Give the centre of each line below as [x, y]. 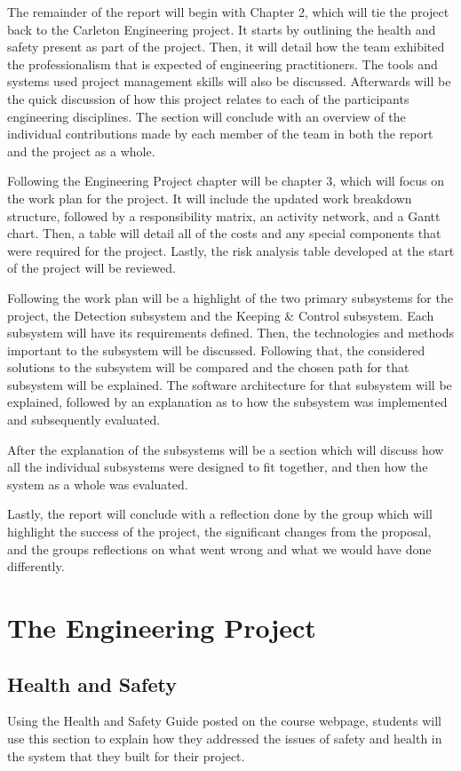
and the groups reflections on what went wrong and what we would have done [219, 548]
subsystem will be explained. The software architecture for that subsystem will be [230, 384]
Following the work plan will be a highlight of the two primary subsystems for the [230, 297]
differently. [36, 566]
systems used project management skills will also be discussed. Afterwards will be [229, 81]
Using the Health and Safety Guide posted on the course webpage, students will [224, 721]
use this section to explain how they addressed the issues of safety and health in [225, 738]
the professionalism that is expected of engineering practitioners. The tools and [223, 64]
